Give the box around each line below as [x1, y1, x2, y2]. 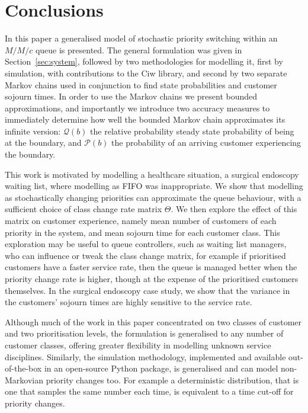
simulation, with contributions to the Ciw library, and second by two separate [5, 66, 287, 79]
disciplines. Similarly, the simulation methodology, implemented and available [5, 350, 286, 363]
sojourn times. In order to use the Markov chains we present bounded [5, 90, 258, 103]
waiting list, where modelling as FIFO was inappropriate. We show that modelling [5, 180, 303, 192]
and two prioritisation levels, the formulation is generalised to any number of [5, 327, 284, 340]
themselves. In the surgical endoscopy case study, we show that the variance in [5, 284, 290, 296]
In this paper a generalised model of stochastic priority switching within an [5, 32, 278, 44]
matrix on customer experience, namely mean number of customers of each [5, 214, 277, 227]
